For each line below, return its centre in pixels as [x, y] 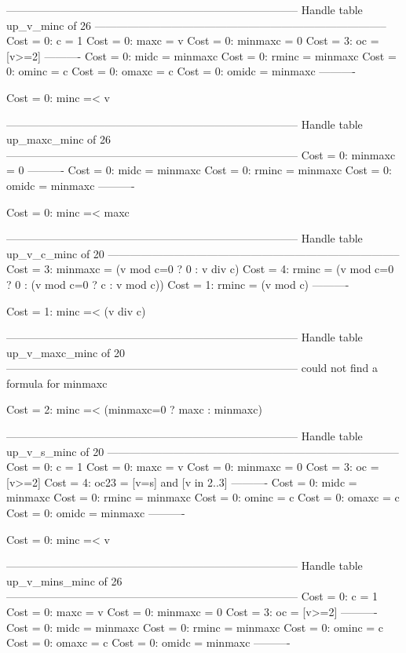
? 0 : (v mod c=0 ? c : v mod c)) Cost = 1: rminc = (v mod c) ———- [178, 284]
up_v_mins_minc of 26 [64, 580]
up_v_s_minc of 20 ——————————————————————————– [203, 451]
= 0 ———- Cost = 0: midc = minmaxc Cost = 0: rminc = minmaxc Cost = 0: [199, 170]
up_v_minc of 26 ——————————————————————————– [196, 25]
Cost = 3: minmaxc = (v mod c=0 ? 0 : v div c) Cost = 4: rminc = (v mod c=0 [200, 269]
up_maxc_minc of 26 [59, 139]
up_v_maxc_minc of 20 [66, 352]
